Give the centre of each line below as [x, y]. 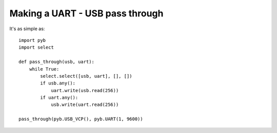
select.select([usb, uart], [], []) [86, 76]
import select [36, 48]
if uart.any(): [59, 98]
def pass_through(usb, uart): [57, 62]
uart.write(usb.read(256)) [85, 90]
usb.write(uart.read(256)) [85, 105]
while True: [44, 69]
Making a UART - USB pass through [86, 13]
